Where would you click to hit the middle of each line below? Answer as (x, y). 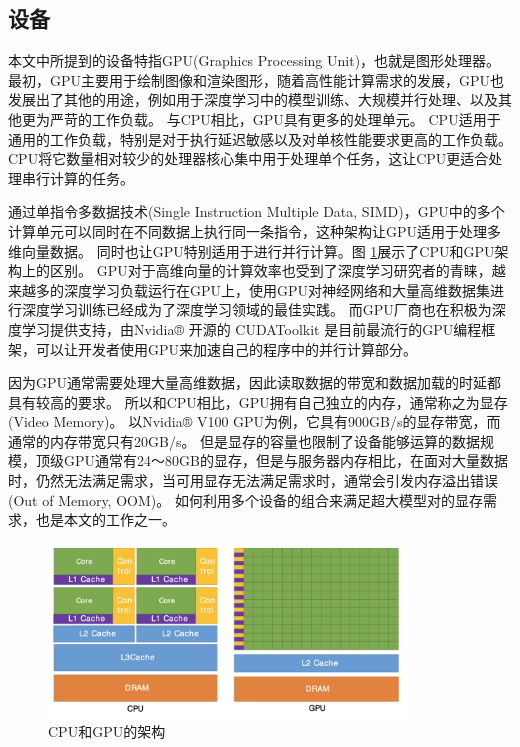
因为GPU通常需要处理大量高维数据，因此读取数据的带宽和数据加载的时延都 (255, 382)
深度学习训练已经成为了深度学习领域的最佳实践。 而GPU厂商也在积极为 (256, 309)
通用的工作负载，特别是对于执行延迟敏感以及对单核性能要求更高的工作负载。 (260, 138)
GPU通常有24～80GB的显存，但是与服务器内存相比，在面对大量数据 (285, 460)
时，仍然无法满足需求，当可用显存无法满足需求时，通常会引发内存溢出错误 (253, 480)
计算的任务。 (91, 177)
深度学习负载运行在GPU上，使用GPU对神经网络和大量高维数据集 (277, 289)
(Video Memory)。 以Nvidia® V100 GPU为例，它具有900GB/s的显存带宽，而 (254, 421)
